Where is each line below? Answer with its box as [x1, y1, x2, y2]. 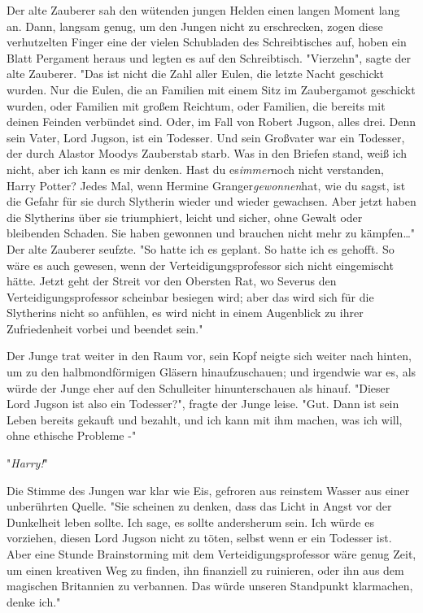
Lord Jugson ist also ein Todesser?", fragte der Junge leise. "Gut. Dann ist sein [7, 395, 399, 412]
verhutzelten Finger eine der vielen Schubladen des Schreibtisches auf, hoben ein [7, 33, 407, 50]
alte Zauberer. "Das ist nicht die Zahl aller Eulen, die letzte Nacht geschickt [7, 65, 385, 82]
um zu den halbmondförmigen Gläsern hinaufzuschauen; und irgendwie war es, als [7, 363, 416, 380]
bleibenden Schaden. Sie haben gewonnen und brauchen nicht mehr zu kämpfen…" [7, 224, 416, 241]
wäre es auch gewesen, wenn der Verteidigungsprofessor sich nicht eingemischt [7, 256, 394, 273]
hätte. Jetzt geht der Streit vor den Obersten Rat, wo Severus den [7, 272, 337, 289]
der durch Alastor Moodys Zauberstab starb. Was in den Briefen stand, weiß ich [7, 145, 408, 162]
